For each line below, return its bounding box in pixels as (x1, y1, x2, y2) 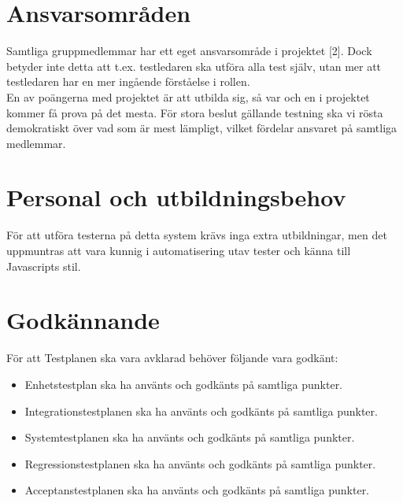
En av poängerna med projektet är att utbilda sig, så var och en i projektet (6, 88, 370, 105)
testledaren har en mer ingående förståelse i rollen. (6, 73, 250, 90)
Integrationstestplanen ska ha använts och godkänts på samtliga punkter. (24, 402, 378, 419)
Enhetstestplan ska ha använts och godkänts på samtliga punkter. (24, 375, 343, 392)
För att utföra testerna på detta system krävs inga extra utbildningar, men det (6, 227, 387, 243)
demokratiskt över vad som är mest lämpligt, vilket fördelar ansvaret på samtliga (6, 120, 397, 136)
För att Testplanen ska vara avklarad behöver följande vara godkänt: (6, 350, 338, 366)
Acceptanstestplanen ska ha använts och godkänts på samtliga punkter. (24, 482, 370, 498)
